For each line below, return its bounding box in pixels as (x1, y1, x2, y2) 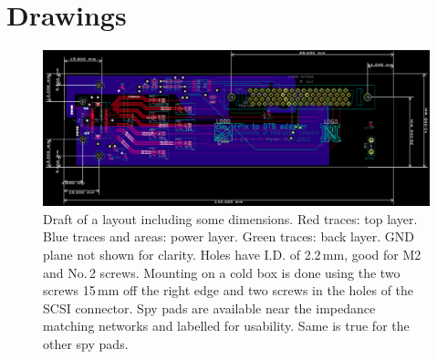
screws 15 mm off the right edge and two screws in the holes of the (43, 281, 414, 300)
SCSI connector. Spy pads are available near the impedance (43, 298, 376, 317)
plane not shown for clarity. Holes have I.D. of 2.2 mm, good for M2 (43, 244, 421, 263)
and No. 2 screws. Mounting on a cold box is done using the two (43, 262, 401, 282)
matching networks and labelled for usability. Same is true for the (43, 316, 410, 335)
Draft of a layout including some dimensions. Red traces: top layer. (43, 209, 418, 228)
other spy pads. (43, 333, 129, 353)
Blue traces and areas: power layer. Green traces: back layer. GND (43, 227, 415, 246)
